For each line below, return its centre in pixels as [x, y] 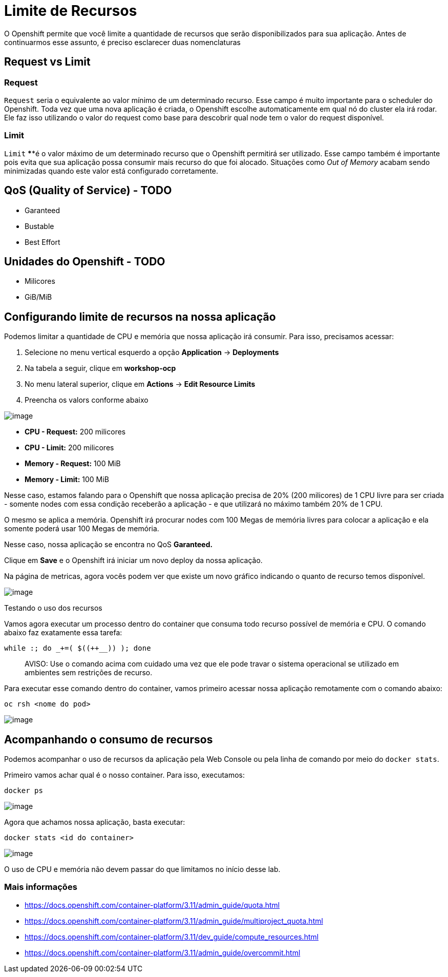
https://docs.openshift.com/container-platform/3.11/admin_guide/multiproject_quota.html [174, 921]
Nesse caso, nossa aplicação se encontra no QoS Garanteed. [109, 545]
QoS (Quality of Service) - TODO [88, 191]
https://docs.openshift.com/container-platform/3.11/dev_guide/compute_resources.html [172, 937]
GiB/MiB [38, 297]
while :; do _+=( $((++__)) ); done [78, 648]
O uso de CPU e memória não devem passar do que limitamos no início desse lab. [142, 869]
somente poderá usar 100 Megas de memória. [82, 529]
